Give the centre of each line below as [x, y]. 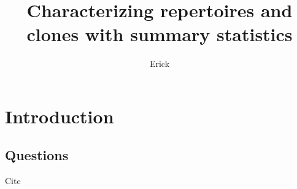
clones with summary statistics [160, 34]
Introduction [60, 116]
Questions [37, 155]
